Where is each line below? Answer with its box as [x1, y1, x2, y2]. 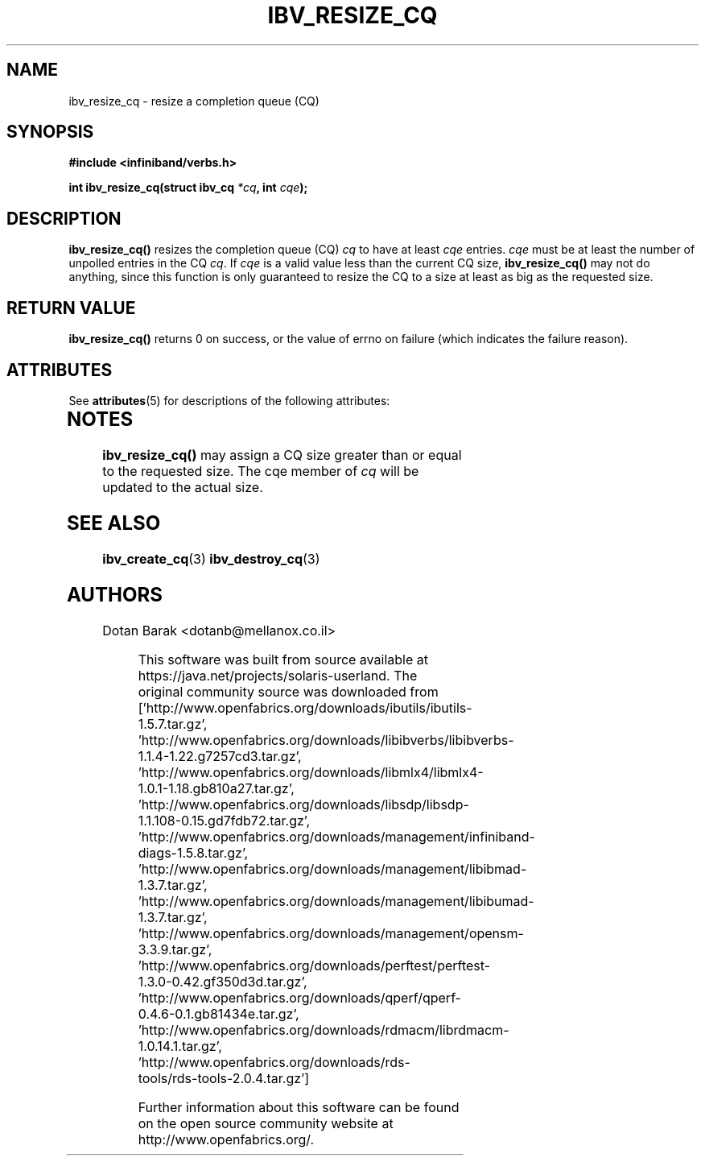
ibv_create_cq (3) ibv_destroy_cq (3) [102, 550, 320, 567]
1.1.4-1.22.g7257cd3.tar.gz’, [138, 747, 302, 764]
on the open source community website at [138, 1114, 394, 1131]
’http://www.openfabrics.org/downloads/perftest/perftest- [138, 957, 491, 974]
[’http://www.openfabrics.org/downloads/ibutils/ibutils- [138, 699, 472, 716]
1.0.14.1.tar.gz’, [138, 1037, 222, 1054]
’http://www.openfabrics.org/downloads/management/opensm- [138, 924, 524, 941]
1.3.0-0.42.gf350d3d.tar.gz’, [138, 973, 307, 990]
